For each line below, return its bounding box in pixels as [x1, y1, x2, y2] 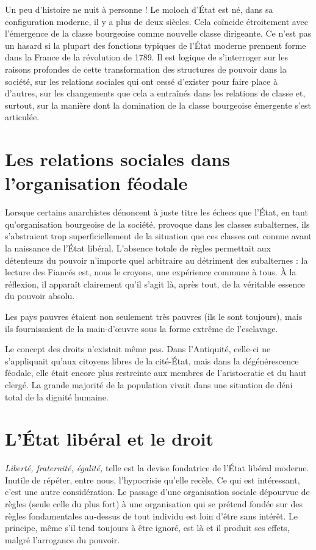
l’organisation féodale [5, 170, 188, 195]
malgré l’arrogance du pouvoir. [5, 533, 120, 546]
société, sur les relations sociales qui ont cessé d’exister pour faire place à [5, 74, 278, 87]
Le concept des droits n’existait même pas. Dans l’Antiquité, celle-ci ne [5, 342, 271, 355]
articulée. [5, 110, 40, 123]
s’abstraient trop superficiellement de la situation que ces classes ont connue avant [5, 230, 312, 242]
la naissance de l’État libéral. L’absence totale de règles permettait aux [5, 242, 271, 255]
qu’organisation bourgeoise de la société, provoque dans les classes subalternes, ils [5, 217, 310, 230]
